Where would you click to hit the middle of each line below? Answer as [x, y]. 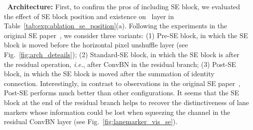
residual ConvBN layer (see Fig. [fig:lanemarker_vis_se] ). [91, 121]
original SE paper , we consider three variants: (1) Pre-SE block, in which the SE [126, 35]
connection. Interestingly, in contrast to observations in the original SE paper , [122, 83]
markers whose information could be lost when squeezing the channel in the [117, 112]
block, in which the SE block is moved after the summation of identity [109, 74]
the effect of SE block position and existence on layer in [89, 16]
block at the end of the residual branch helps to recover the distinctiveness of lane [126, 102]
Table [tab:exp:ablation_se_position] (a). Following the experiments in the [116, 26]
